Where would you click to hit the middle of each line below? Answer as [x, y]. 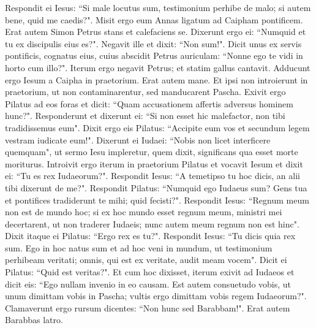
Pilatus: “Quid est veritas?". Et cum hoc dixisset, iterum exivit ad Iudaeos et [150, 272]
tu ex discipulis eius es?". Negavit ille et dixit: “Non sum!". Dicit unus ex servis [153, 43]
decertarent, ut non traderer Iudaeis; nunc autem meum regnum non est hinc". [152, 223]
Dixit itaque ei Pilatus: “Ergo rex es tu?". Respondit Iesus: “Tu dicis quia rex [150, 236]
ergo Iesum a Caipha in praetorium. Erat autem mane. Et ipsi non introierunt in [156, 79]
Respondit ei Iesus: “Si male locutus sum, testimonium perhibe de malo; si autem [158, 7]
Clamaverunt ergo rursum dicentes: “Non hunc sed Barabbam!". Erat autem [148, 307]
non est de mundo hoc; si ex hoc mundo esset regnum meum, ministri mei [144, 212]
